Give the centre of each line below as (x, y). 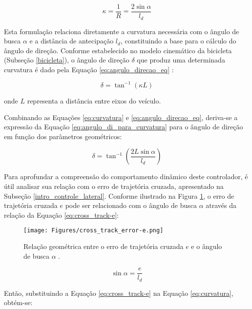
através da (221, 205)
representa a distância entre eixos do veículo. (94, 100)
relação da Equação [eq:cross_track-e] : (61, 215)
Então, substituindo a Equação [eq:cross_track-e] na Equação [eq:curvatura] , (119, 293)
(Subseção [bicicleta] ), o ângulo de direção (67, 60)
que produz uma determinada (181, 60)
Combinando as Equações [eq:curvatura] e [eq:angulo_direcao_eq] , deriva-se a (121, 117)
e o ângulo (207, 246)
